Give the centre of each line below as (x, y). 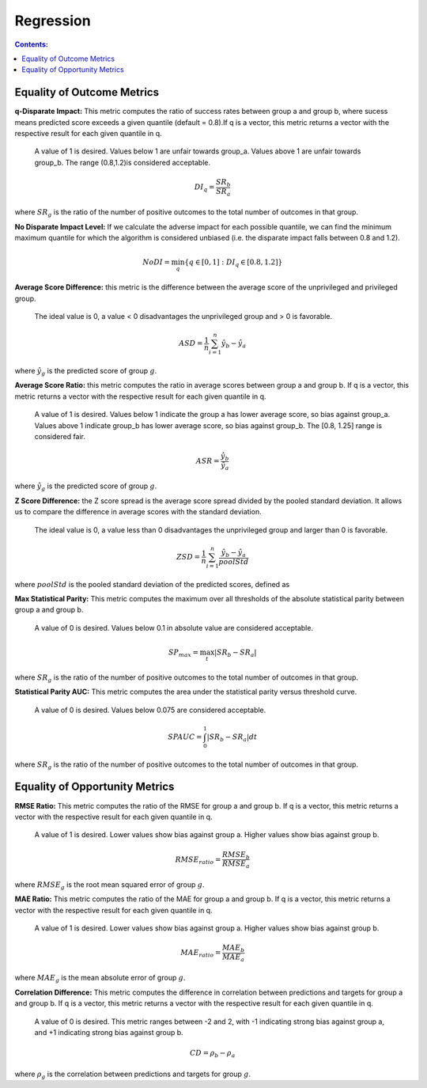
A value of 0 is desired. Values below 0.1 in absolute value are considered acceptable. (174, 627)
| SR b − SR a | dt (232, 737)
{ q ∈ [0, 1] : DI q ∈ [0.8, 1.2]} (234, 263)
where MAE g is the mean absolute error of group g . (100, 979)
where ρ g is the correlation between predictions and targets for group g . (133, 1075)
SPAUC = (185, 737)
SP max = (183, 653)
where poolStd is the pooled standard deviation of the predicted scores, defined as (152, 584)
